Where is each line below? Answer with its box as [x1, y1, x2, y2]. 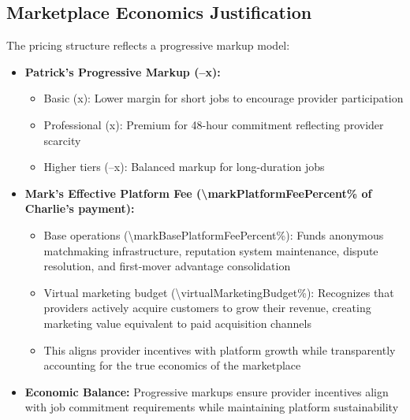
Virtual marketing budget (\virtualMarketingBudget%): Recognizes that [43, 284, 394, 300]
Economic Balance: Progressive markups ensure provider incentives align [24, 383, 389, 400]
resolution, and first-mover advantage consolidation [43, 258, 291, 274]
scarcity [43, 132, 81, 148]
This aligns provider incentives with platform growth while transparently [43, 341, 396, 358]
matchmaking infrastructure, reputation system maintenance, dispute [43, 242, 378, 258]
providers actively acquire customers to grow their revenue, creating [43, 299, 371, 316]
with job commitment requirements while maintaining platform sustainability [24, 399, 399, 415]
